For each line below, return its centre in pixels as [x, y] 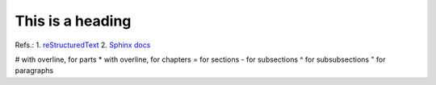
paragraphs [34, 71]
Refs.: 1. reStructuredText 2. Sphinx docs [83, 45]
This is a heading [73, 21]
